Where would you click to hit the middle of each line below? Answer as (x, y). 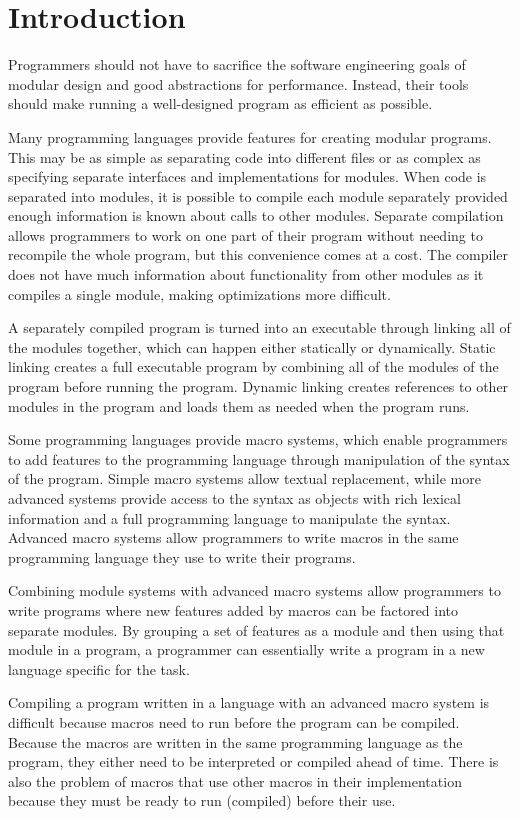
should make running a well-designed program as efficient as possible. (220, 103)
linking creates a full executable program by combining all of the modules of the (253, 366)
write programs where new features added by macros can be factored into (233, 609)
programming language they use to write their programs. (182, 556)
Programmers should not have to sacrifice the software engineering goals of (237, 64)
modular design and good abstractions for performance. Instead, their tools (238, 83)
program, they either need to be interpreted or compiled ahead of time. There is (253, 761)
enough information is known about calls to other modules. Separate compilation (256, 215)
